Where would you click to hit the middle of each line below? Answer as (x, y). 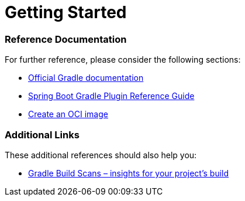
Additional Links (42, 134)
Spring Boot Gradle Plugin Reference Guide (111, 96)
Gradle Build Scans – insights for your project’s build (129, 173)
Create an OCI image (68, 114)
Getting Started (66, 12)
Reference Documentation (66, 39)
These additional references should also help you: (101, 155)
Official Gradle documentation (86, 78)
